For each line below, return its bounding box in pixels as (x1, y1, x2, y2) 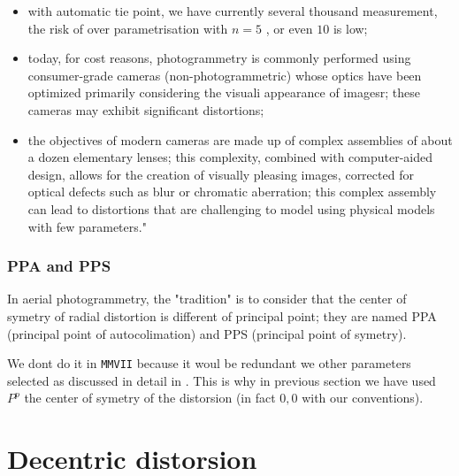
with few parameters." (27, 217, 147, 235)
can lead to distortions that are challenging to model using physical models (27, 199, 435, 218)
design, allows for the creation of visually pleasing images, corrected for (27, 165, 414, 183)
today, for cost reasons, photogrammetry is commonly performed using (27, 49, 411, 67)
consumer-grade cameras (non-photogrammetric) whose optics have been (27, 65, 422, 84)
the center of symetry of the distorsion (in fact (24, 388, 276, 407)
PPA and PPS (7, 255, 111, 277)
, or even (265, 19, 313, 37)
